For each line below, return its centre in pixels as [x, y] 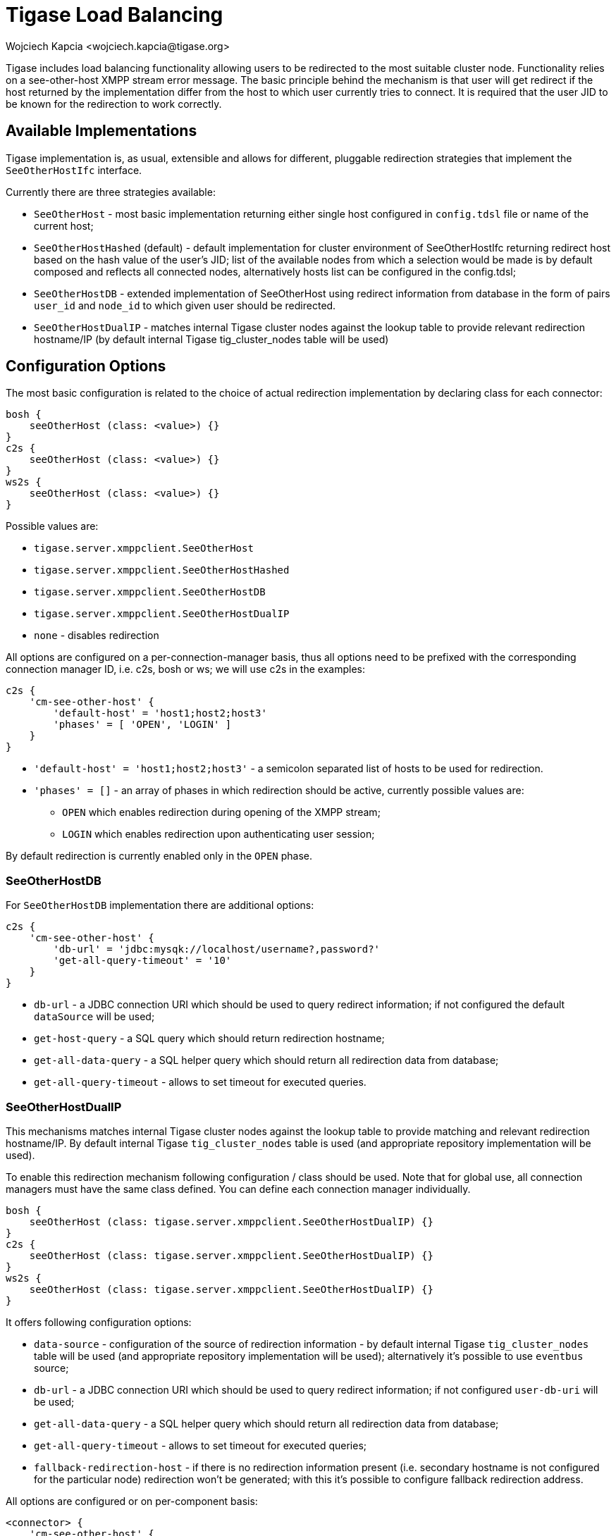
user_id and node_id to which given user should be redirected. [185, 305]
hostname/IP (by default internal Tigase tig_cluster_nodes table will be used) [211, 339]
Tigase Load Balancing [115, 15]
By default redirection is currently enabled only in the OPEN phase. [159, 856]
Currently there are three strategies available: [111, 192]
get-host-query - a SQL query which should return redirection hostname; [209, 1039]
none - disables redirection [97, 636]
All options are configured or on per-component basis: [132, 1501]
